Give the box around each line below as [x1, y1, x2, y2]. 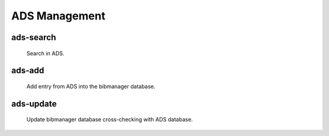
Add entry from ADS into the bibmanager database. [26, 83, 155, 90]
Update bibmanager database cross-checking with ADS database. [26, 116, 193, 123]
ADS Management [11, 9, 106, 22]
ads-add [11, 66, 44, 76]
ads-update [11, 98, 57, 109]
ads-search [11, 32, 57, 42]
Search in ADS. [26, 49, 65, 57]
